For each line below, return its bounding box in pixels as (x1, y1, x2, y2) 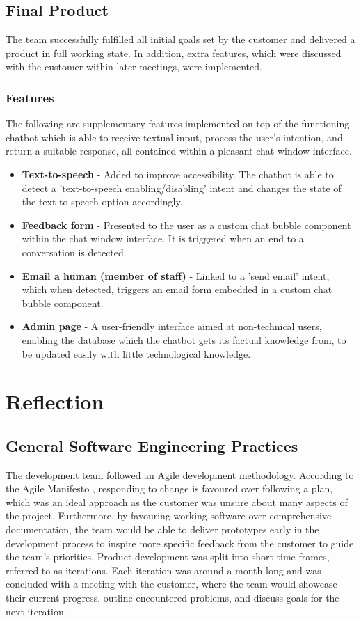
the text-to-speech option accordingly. (22, 194, 183, 209)
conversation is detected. (22, 244, 127, 259)
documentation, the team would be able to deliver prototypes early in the (6, 522, 319, 537)
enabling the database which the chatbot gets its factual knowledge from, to (22, 332, 346, 347)
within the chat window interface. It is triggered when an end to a (22, 231, 304, 246)
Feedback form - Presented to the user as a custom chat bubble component (22, 217, 351, 232)
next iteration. (6, 604, 67, 618)
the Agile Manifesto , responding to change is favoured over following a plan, (6, 481, 333, 496)
